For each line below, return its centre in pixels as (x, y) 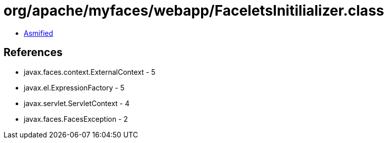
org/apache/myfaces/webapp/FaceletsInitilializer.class (194, 11)
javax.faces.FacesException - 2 (76, 119)
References (33, 53)
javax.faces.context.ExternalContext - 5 (90, 72)
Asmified (39, 33)
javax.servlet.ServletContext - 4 (77, 103)
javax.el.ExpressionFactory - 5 (74, 87)
